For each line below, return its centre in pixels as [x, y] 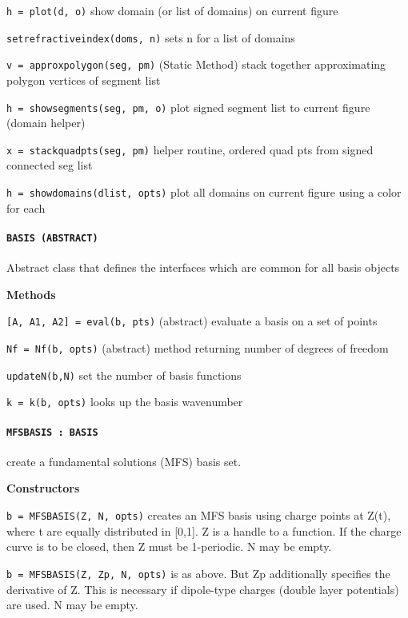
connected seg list [50, 165]
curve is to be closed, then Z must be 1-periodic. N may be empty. [169, 546]
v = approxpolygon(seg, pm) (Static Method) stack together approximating [196, 64]
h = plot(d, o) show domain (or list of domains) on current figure [172, 10]
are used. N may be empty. [72, 605]
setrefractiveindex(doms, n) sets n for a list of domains [151, 37]
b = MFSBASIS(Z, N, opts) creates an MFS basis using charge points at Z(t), [199, 515]
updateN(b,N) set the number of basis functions [124, 375]
